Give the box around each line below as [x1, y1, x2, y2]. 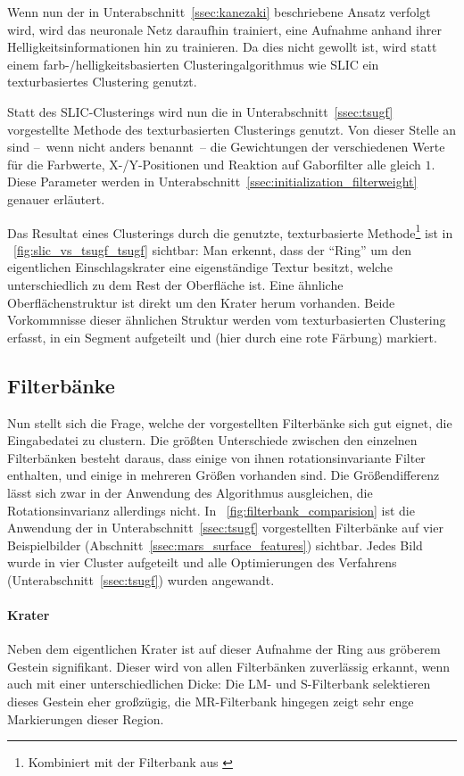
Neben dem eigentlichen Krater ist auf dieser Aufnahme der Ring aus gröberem [7, 640, 441, 658]
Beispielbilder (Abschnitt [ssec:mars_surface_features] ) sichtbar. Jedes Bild [7, 535, 423, 554]
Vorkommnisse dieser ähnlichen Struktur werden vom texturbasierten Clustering [7, 310, 446, 329]
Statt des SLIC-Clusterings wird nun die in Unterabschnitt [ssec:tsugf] [7, 102, 394, 120]
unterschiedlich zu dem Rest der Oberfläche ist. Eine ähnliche [7, 275, 344, 293]
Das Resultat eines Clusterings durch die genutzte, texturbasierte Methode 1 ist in [7, 220, 453, 242]
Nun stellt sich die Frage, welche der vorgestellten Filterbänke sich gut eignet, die [7, 413, 452, 432]
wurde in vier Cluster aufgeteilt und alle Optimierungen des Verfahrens [7, 553, 397, 572]
